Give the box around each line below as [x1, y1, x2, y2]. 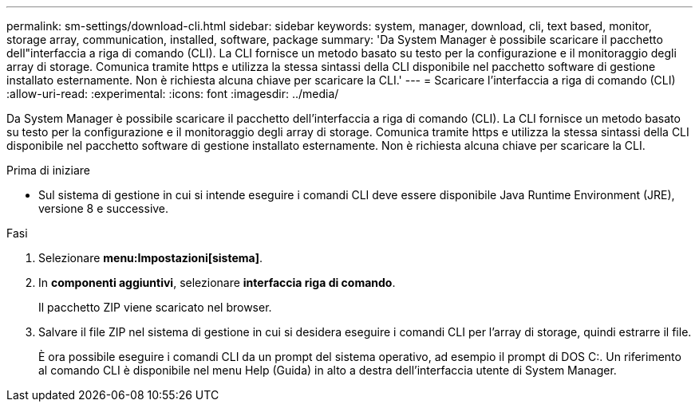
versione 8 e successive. [38, 202, 169, 215]
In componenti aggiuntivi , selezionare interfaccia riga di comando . [38, 276, 396, 289]
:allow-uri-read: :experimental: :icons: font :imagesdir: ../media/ [6, 87, 339, 100]
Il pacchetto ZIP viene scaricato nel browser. [38, 300, 272, 314]
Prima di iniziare [6, 163, 90, 177]
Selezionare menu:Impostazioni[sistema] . [38, 251, 263, 265]
